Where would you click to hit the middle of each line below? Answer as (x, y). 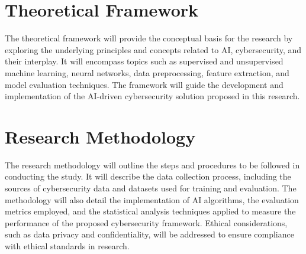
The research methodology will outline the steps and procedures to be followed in (152, 165)
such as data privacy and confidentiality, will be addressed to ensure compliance (149, 234)
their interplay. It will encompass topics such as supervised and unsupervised (144, 61)
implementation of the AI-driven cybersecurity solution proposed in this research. (152, 96)
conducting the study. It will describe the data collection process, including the (148, 176)
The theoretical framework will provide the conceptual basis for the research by (149, 38)
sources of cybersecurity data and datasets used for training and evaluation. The (151, 188)
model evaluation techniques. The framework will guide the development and (144, 84)
